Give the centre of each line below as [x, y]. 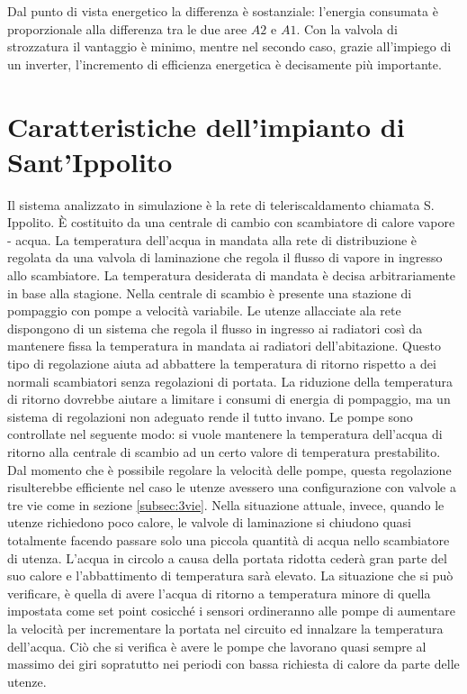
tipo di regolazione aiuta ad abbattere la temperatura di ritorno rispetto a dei [222, 364]
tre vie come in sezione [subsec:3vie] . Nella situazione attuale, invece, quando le [226, 504]
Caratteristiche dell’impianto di [206, 126]
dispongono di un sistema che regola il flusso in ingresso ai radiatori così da [215, 328]
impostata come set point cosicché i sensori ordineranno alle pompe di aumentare [231, 611]
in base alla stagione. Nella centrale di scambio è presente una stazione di [210, 292]
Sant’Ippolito [90, 161]
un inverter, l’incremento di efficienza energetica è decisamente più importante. [225, 64]
